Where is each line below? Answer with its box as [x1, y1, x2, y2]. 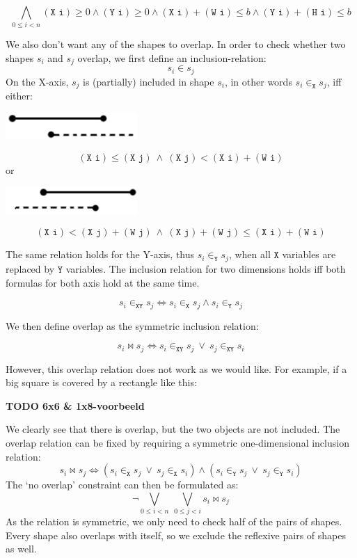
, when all [228, 247, 271, 262]
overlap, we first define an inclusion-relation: [77, 50, 267, 65]
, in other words [224, 74, 292, 88]
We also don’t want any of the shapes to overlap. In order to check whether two [6, 37, 346, 51]
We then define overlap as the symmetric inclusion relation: [6, 318, 259, 333]
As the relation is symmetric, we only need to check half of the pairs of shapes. [6, 514, 342, 529]
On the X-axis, [6, 74, 69, 88]
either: [6, 88, 33, 103]
